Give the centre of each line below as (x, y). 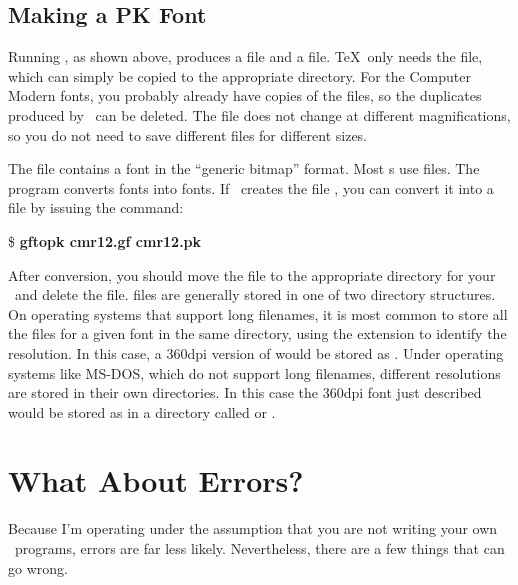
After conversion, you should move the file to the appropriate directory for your (252, 274)
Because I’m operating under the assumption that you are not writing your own (253, 528)
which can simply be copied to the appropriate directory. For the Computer (239, 75)
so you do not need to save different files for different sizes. (188, 134)
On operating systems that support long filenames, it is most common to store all (258, 313)
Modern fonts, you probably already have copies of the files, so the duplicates (245, 95)
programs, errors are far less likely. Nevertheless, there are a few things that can (259, 548)
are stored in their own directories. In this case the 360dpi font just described (245, 392)
